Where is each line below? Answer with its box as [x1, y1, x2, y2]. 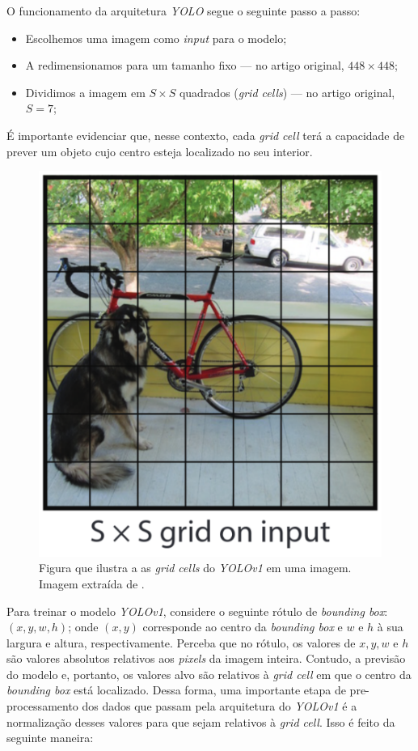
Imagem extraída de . [39, 575, 145, 592]
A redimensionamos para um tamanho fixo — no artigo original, [25, 57, 344, 74]
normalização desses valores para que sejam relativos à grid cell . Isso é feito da [6, 713, 395, 730]
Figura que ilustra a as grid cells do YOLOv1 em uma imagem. [39, 559, 352, 576]
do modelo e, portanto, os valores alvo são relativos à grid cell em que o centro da [6, 665, 412, 682]
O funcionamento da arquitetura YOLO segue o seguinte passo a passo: [6, 2, 361, 19]
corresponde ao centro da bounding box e [142, 618, 343, 635]
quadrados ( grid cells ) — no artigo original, [179, 83, 395, 100]
